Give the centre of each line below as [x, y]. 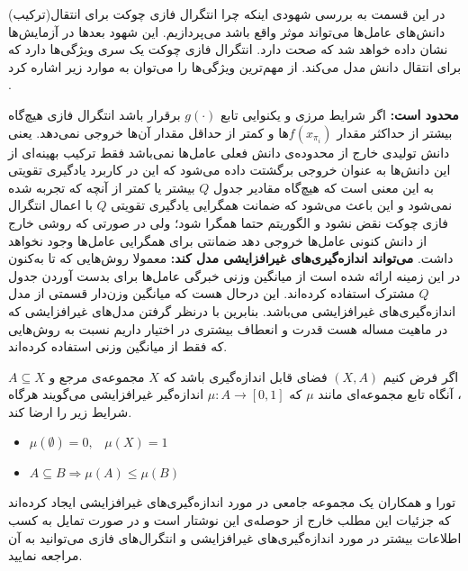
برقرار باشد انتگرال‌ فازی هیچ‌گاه [94, 114]
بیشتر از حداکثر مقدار [395, 132]
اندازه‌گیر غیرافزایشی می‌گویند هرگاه [106, 394]
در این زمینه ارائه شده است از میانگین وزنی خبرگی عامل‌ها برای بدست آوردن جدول [234, 275]
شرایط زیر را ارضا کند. [70, 411]
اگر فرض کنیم [421, 376]
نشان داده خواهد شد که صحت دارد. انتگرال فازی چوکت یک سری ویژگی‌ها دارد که [228, 49]
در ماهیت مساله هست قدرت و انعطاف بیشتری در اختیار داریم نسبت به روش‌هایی [228, 328]
